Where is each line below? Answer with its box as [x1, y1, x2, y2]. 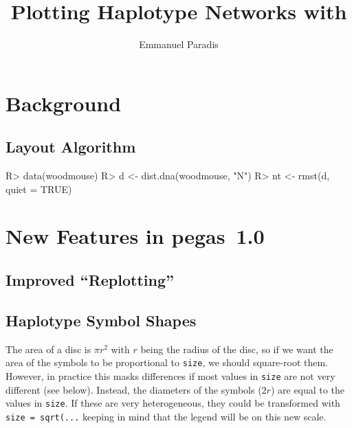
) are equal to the [270, 382, 344, 396]
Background [5, 89, 122, 117]
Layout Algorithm [5, 136, 136, 157]
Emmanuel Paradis [139, 37, 219, 52]
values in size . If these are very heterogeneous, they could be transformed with [5, 396, 340, 410]
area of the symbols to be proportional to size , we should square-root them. [5, 355, 328, 370]
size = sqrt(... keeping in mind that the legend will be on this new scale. [5, 409, 327, 423]
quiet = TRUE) [5, 181, 72, 196]
